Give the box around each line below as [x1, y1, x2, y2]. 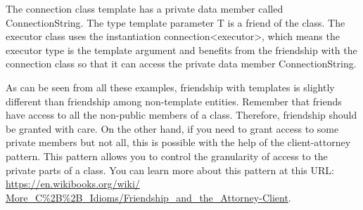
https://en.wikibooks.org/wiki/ [6, 176, 140, 191]
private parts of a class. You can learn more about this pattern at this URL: [6, 162, 334, 177]
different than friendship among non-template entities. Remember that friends [6, 93, 342, 108]
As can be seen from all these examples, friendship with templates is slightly [6, 79, 335, 94]
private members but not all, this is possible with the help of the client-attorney [6, 135, 351, 150]
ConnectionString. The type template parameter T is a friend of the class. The [6, 15, 345, 29]
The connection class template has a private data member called [6, 1, 284, 15]
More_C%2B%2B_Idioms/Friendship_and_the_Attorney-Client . [6, 190, 291, 204]
